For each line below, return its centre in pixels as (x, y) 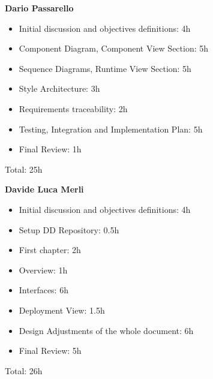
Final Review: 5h (50, 351)
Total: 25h (24, 169)
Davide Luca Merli (44, 189)
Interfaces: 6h (43, 290)
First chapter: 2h (50, 250)
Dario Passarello (39, 8)
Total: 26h (24, 370)
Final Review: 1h (50, 149)
